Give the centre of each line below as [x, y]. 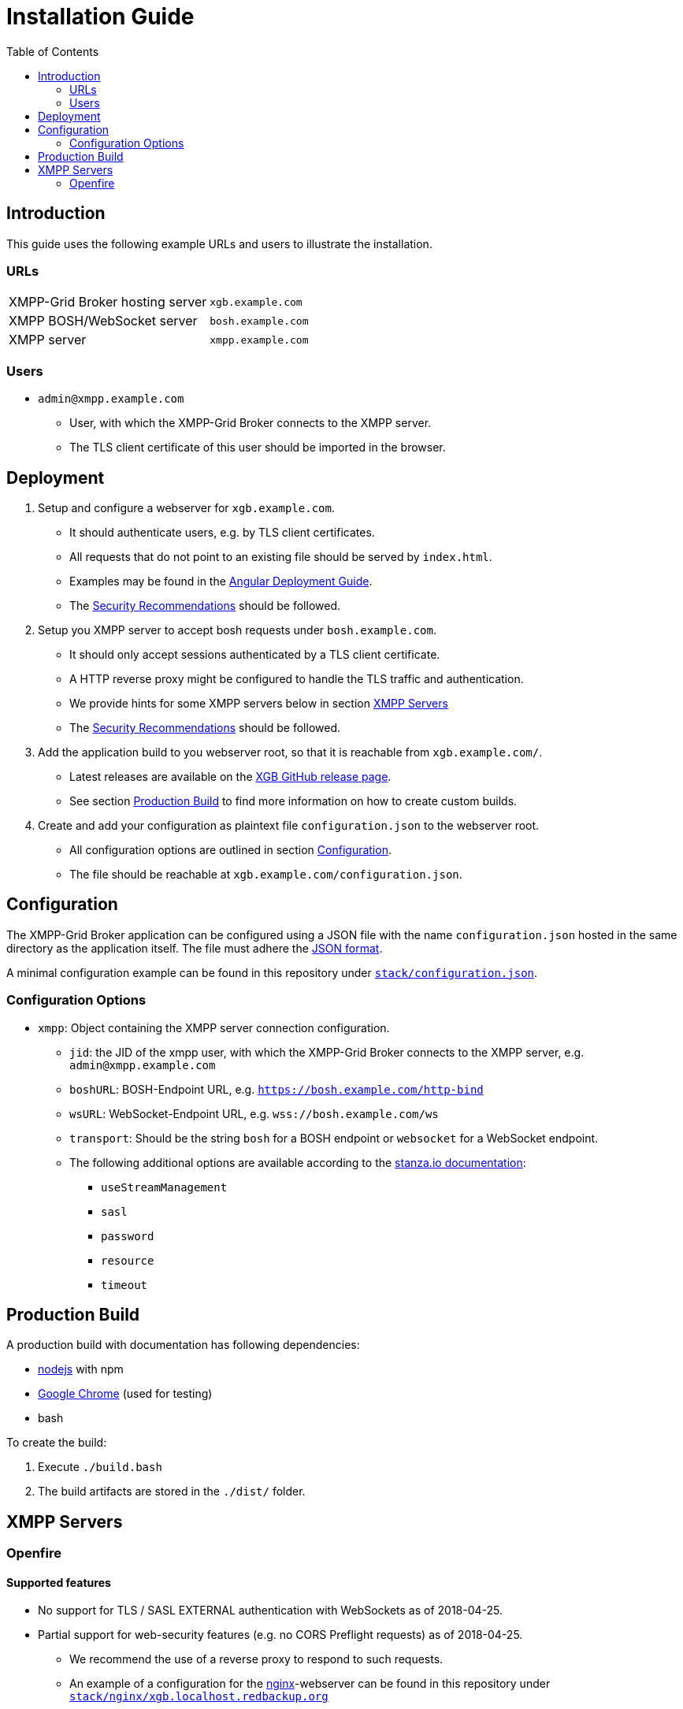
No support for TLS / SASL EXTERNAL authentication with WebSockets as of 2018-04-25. [271, 1611]
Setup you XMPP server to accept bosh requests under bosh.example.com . [237, 630]
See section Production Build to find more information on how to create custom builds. [293, 801]
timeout [124, 1285]
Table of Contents [53, 51]
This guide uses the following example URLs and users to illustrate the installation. [219, 243]
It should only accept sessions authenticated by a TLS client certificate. [255, 654]
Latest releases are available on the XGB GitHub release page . [230, 776]
